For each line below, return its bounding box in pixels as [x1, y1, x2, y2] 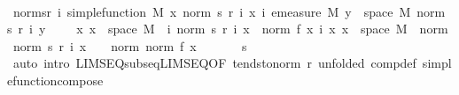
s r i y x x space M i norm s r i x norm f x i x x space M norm [7, 19, 448, 38]
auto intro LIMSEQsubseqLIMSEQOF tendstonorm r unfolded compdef [12, 54, 416, 72]
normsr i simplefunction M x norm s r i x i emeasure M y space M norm [12, 2, 446, 20]
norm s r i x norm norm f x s [12, 36, 247, 55]
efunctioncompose [7, 70, 104, 89]
